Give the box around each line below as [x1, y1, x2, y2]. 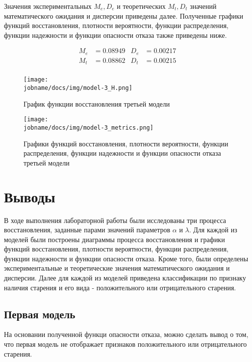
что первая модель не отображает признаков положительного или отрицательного [4, 339, 247, 349]
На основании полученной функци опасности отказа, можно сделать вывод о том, [4, 329, 249, 339]
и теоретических [117, 1, 166, 11]
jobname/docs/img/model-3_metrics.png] [24, 124, 153, 131]
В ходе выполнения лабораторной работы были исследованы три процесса [4, 215, 226, 225]
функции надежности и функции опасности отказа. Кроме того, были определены [4, 253, 249, 263]
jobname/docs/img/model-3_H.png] [24, 84, 132, 92]
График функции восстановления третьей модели [24, 98, 170, 109]
